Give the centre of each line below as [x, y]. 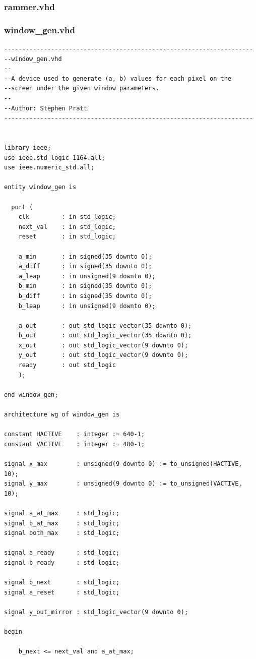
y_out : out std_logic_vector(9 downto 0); [103, 355]
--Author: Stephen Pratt [46, 108]
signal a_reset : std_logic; [62, 592]
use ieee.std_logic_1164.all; [55, 158]
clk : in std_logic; [67, 217]
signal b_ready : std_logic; [62, 562]
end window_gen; [31, 395]
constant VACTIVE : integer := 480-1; [75, 444]
